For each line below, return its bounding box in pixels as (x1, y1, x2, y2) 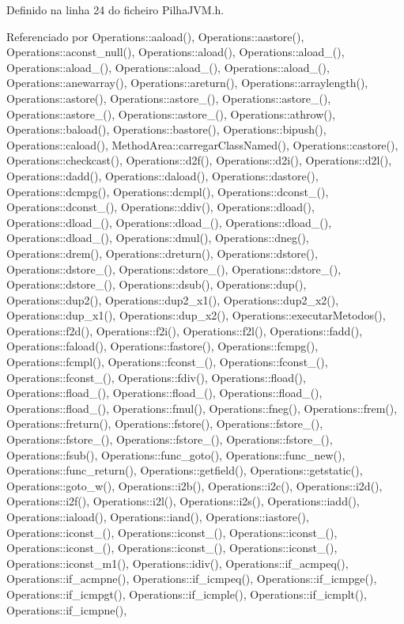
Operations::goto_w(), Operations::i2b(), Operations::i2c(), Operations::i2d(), (6, 477, 383, 494)
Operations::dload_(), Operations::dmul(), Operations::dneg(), (6, 229, 309, 246)
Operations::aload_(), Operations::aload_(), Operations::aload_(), (6, 59, 330, 75)
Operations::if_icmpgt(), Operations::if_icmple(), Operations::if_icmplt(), (6, 585, 367, 602)
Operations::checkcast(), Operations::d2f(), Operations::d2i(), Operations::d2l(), (6, 152, 392, 168)
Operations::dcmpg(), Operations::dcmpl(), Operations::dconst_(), (6, 183, 329, 199)
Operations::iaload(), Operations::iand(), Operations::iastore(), (6, 509, 309, 524)
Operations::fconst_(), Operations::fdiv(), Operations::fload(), (6, 369, 306, 385)
